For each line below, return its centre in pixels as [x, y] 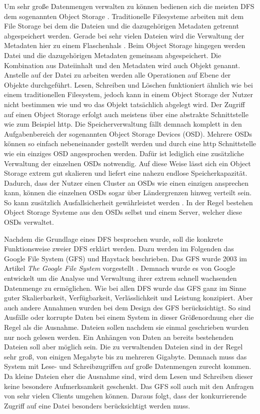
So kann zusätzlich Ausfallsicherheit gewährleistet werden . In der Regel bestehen [128, 202]
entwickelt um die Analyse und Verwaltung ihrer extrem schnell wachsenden [120, 278]
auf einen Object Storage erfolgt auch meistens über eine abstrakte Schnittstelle [126, 114]
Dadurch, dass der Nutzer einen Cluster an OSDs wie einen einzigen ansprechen [126, 182]
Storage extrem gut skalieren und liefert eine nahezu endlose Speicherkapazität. [126, 173]
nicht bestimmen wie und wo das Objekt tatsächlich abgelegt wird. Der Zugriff [124, 104]
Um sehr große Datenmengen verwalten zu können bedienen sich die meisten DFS [129, 6]
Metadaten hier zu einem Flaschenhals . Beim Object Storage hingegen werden [125, 45]
